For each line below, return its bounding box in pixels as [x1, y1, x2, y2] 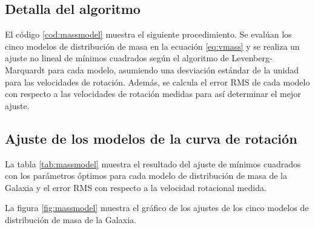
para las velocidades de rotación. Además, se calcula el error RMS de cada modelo [5, 75, 310, 88]
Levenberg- [231, 52, 273, 64]
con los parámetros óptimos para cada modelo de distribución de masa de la [5, 169, 288, 182]
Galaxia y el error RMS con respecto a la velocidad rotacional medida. [5, 181, 267, 193]
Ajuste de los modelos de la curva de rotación [5, 129, 297, 147]
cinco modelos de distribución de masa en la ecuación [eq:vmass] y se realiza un [5, 39, 300, 52]
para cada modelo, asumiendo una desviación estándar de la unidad [47, 63, 299, 76]
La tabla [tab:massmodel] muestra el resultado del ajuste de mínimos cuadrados [5, 157, 301, 170]
